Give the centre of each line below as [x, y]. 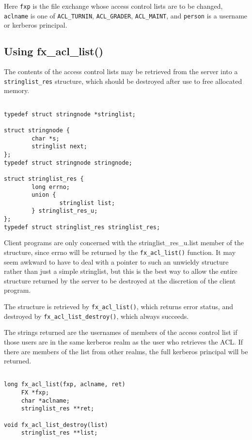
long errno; [51, 187]
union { [44, 195]
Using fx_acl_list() [54, 51]
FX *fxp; [35, 393]
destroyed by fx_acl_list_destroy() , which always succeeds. [96, 316]
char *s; [46, 138]
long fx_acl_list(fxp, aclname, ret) [65, 385]
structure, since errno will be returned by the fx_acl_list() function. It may [120, 252]
